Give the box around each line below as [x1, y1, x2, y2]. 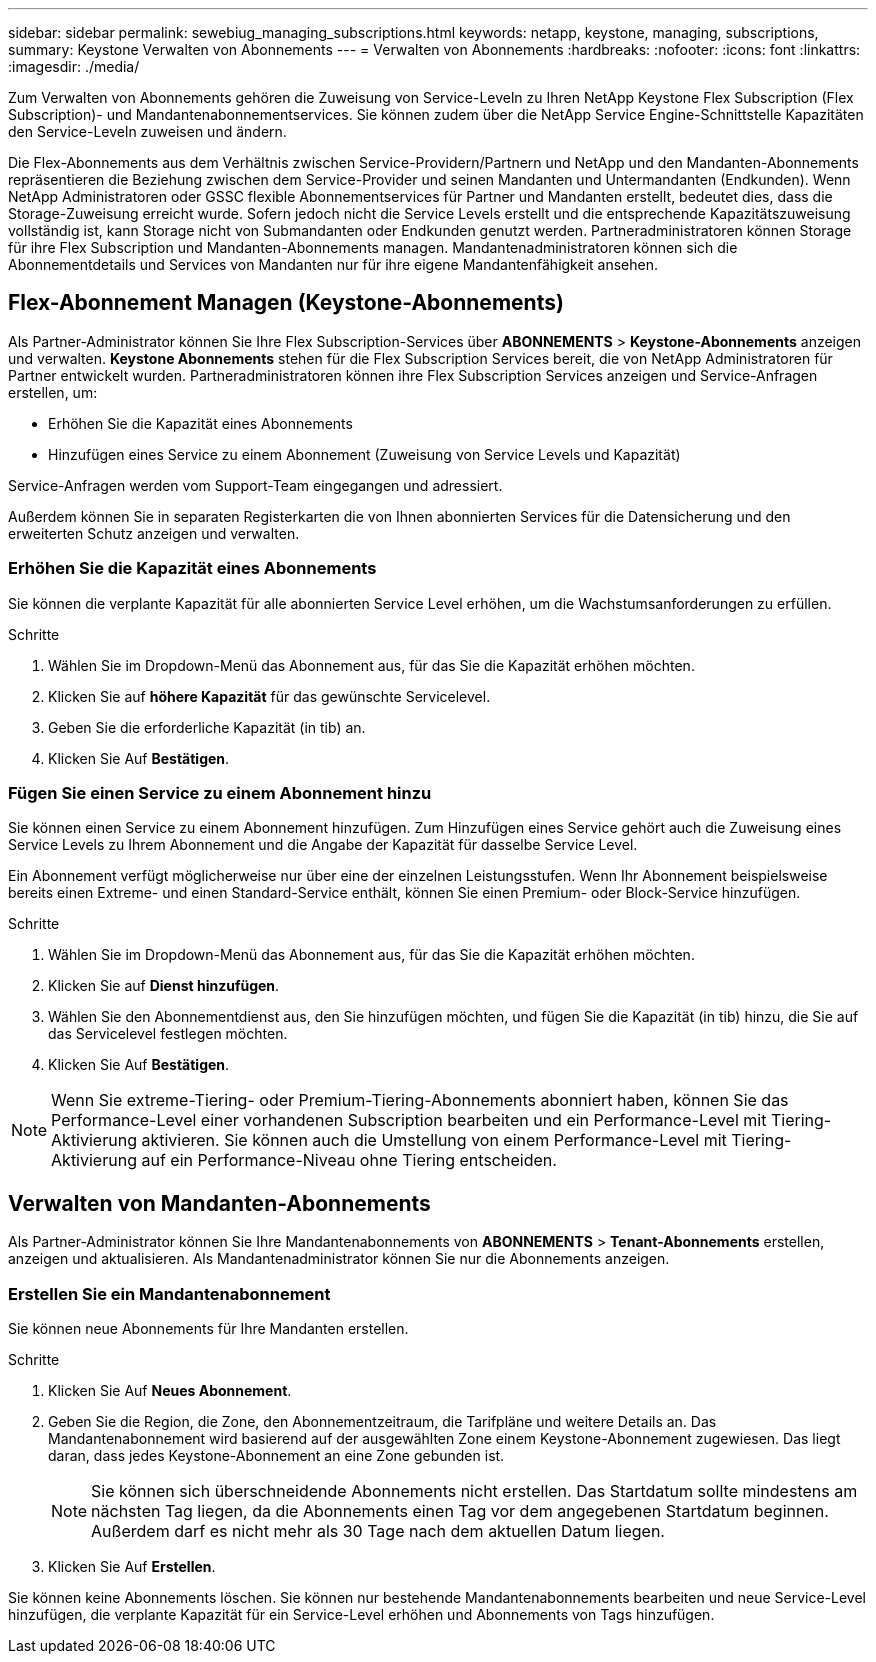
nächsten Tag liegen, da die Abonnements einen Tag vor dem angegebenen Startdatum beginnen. [91, 1500, 829, 1521]
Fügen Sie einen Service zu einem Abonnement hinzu [8, 782, 432, 803]
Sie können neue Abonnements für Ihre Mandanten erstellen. [8, 1319, 409, 1337]
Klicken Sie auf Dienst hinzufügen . [48, 977, 280, 995]
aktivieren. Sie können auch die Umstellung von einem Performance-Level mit [141, 1130, 727, 1151]
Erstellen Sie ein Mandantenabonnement [8, 1283, 331, 1304]
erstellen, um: [8, 383, 98, 401]
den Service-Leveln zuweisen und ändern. [8, 123, 287, 140]
